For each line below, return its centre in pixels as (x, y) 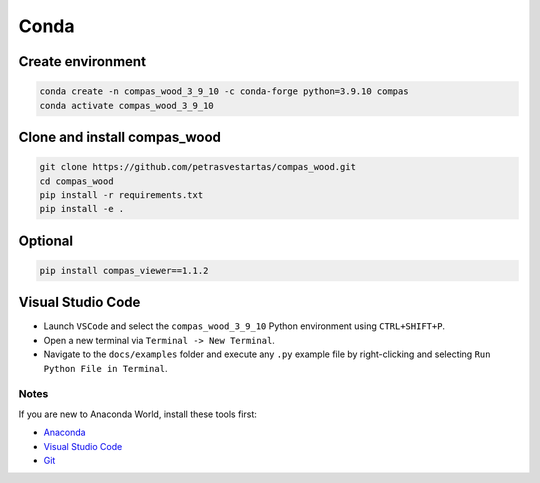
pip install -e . (82, 209)
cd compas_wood (76, 181)
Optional (46, 240)
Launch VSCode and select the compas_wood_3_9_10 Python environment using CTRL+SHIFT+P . (244, 326)
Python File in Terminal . (105, 368)
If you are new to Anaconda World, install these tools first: (137, 414)
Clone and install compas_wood (120, 136)
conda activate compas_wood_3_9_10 (126, 105)
